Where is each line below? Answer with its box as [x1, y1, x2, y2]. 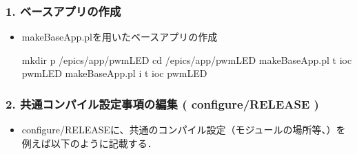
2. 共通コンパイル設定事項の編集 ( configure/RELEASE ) [6, 95, 319, 112]
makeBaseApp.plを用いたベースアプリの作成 [21, 30, 218, 44]
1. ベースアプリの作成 [6, 2, 121, 19]
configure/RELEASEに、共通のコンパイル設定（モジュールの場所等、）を [21, 122, 346, 137]
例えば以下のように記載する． [21, 135, 157, 150]
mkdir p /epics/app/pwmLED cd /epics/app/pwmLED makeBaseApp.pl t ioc [21, 52, 352, 67]
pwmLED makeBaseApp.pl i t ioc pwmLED [21, 66, 207, 80]
